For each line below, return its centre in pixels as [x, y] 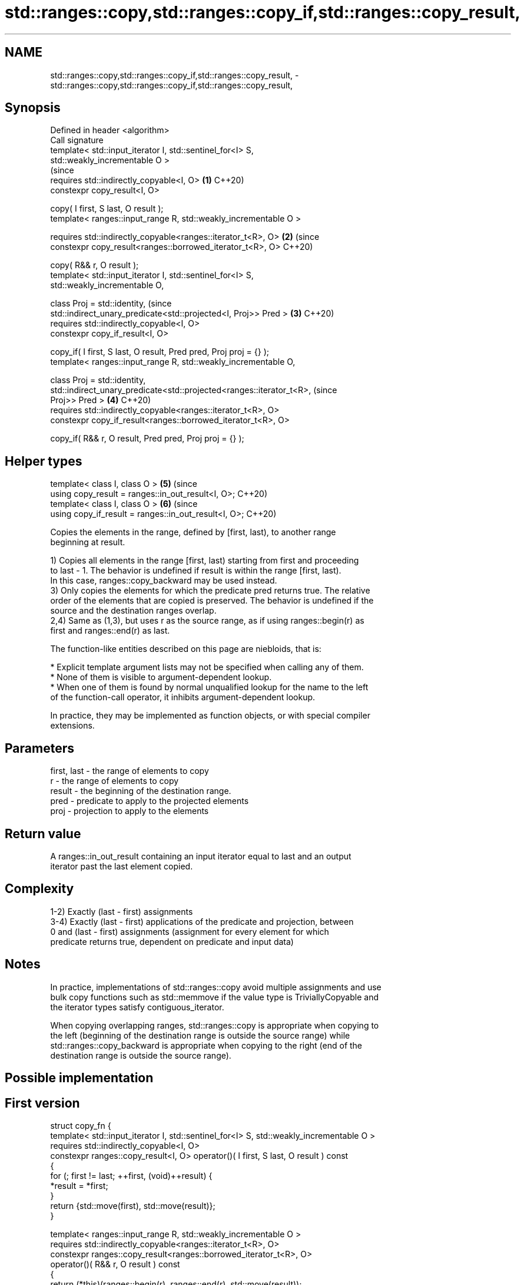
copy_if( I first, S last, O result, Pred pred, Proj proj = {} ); [160, 352]
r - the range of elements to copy [115, 781]
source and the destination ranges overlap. [133, 611]
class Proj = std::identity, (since [111, 304]
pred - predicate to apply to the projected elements [150, 801]
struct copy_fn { [81, 1125]
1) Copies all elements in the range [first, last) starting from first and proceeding [205, 561]
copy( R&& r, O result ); [94, 265]
